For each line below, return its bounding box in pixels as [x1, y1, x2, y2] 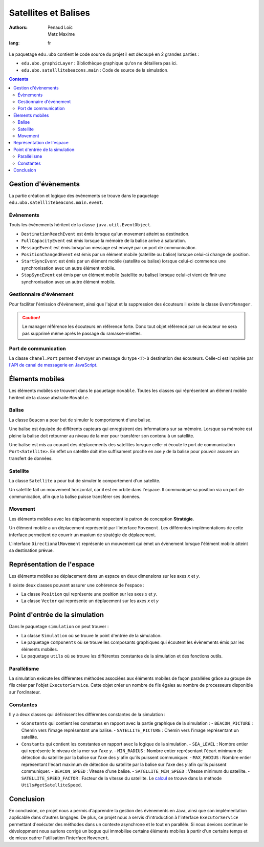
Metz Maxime [47, 31, 75, 37]
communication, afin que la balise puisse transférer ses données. [9, 494, 141, 500]
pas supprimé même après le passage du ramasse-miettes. [22, 330, 142, 336]
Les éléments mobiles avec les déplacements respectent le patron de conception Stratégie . [9, 516, 194, 521]
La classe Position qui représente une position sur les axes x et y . [21, 591, 157, 597]
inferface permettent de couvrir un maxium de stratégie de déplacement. [9, 532, 156, 538]
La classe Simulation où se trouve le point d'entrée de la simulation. [21, 632, 162, 638]
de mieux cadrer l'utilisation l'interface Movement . [9, 835, 110, 841]
